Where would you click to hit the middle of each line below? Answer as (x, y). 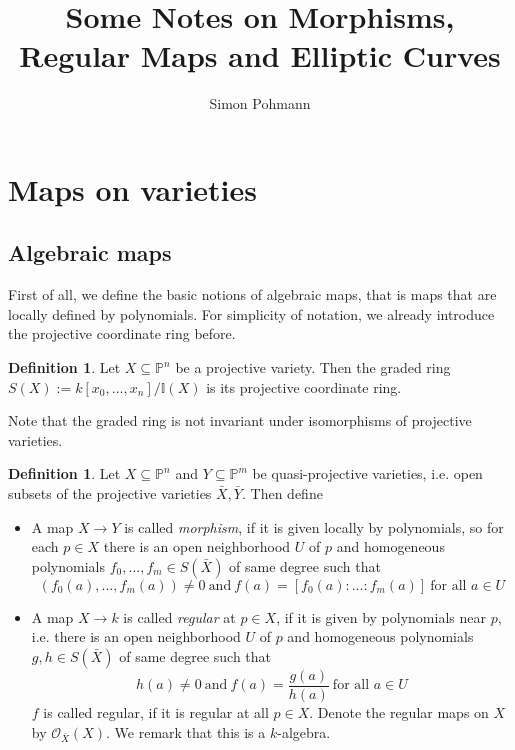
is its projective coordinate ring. (304, 386)
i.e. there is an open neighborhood (136, 636)
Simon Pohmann (260, 103)
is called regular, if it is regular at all (156, 712)
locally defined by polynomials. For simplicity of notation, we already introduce (251, 313)
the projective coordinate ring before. (122, 333)
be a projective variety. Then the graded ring (313, 367)
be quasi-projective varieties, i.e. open (367, 473)
